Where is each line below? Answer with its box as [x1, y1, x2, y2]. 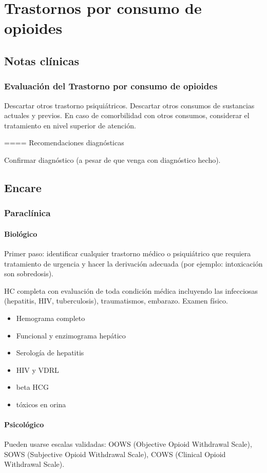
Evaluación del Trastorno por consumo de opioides [4, 80, 218, 92]
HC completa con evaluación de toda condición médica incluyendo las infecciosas [4, 285, 258, 296]
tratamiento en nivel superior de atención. [4, 120, 136, 130]
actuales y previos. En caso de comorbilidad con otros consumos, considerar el [4, 110, 250, 121]
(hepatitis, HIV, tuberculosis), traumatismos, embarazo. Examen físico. [4, 295, 228, 306]
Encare [4, 179, 42, 195]
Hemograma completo [16, 312, 85, 323]
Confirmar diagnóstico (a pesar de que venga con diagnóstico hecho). [4, 154, 221, 165]
